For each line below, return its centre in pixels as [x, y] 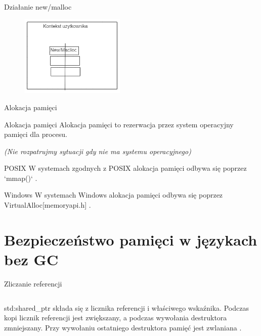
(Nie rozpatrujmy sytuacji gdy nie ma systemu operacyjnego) [98, 151]
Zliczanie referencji [33, 283]
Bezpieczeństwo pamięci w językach [131, 239]
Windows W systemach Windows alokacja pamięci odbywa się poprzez [114, 195]
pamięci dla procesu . [36, 134]
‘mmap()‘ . [21, 178]
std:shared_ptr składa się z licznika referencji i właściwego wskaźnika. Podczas [126, 307]
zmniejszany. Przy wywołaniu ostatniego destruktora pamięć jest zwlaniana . [123, 327]
